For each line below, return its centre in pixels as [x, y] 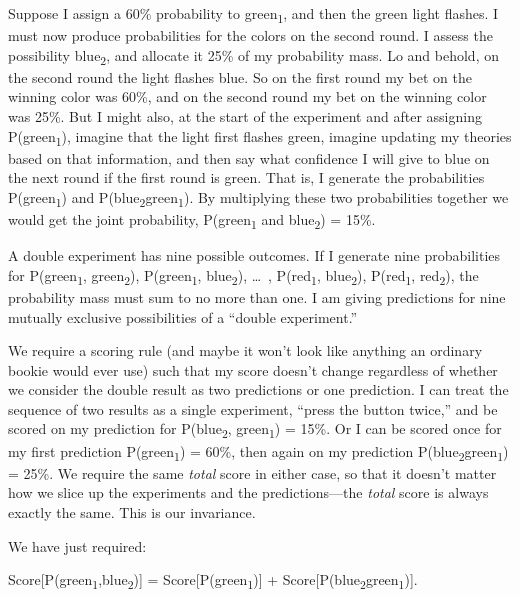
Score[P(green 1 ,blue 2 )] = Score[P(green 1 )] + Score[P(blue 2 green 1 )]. [213, 580]
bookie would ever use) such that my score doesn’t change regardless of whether [253, 369]
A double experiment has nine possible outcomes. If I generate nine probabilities [254, 255]
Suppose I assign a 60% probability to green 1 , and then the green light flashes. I [253, 14]
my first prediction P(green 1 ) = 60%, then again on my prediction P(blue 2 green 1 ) [258, 452]
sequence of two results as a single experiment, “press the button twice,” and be [253, 408]
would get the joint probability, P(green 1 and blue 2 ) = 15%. [192, 220]
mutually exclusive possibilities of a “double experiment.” [183, 316]
